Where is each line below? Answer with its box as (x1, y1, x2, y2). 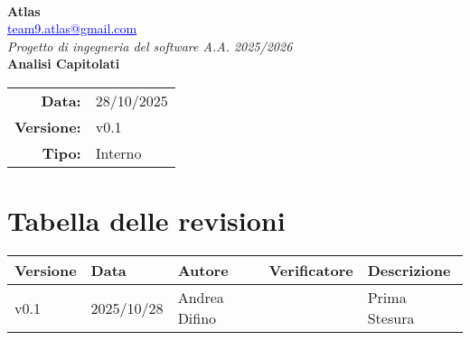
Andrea (177, 287, 224, 308)
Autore (177, 260, 229, 281)
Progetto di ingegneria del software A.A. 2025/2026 (7, 36, 293, 55)
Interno (95, 142, 142, 163)
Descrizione (367, 260, 451, 281)
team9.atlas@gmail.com (7, 19, 137, 38)
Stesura (367, 308, 415, 329)
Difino (177, 308, 217, 329)
